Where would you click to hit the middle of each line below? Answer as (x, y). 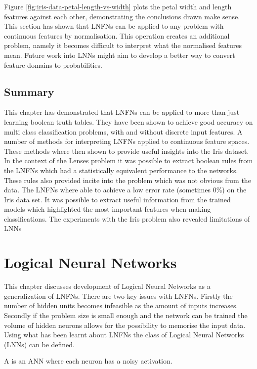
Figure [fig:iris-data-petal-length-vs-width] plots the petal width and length (118, 6)
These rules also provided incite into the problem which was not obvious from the (128, 180)
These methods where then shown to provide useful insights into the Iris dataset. (127, 151)
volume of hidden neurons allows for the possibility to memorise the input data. (125, 325)
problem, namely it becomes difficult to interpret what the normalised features (123, 45)
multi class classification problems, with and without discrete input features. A (123, 131)
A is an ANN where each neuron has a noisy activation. (88, 361)
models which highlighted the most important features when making (107, 209)
